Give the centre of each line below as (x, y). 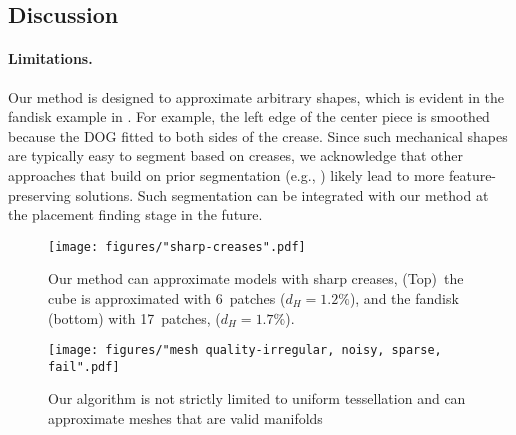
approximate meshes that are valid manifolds (185, 418)
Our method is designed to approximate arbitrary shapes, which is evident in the (256, 96)
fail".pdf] (84, 366)
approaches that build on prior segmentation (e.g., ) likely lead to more (226, 174)
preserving (39, 194)
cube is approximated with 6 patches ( (167, 297)
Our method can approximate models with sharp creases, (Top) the (256, 278)
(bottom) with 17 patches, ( (134, 317)
